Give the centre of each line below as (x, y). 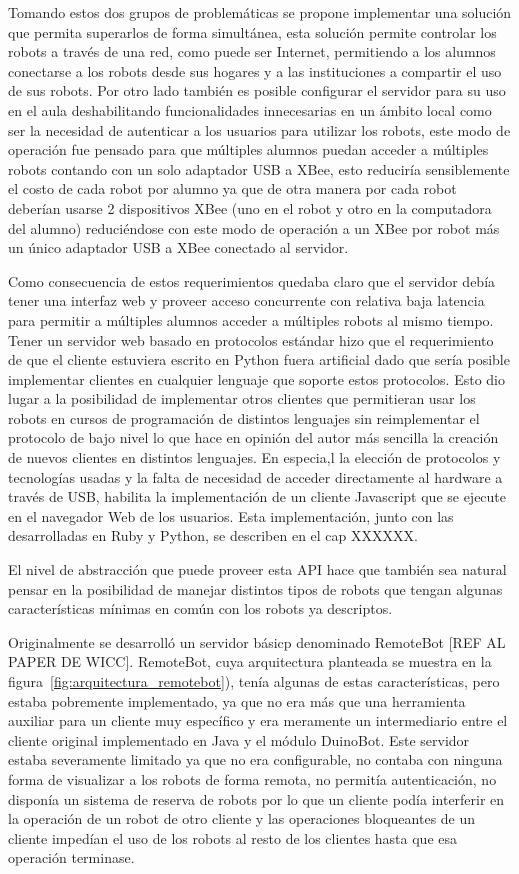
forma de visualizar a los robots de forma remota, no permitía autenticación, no (252, 778)
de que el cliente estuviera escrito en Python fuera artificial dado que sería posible (259, 359)
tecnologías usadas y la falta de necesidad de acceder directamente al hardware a (255, 476)
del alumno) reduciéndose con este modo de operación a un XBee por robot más (254, 227)
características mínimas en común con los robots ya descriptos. (200, 608)
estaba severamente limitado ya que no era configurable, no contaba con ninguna (255, 759)
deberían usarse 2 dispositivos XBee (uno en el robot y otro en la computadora (250, 207)
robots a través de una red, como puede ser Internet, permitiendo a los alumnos (252, 51)
